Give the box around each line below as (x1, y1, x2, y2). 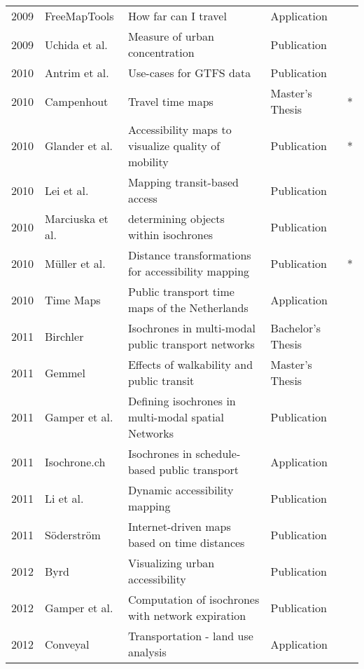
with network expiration (127, 607, 246, 623)
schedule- (195, 445, 241, 461)
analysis (127, 644, 167, 660)
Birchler (45, 327, 84, 344)
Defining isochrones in (127, 393, 236, 409)
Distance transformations (127, 247, 251, 263)
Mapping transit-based (127, 174, 239, 190)
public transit (127, 372, 195, 388)
